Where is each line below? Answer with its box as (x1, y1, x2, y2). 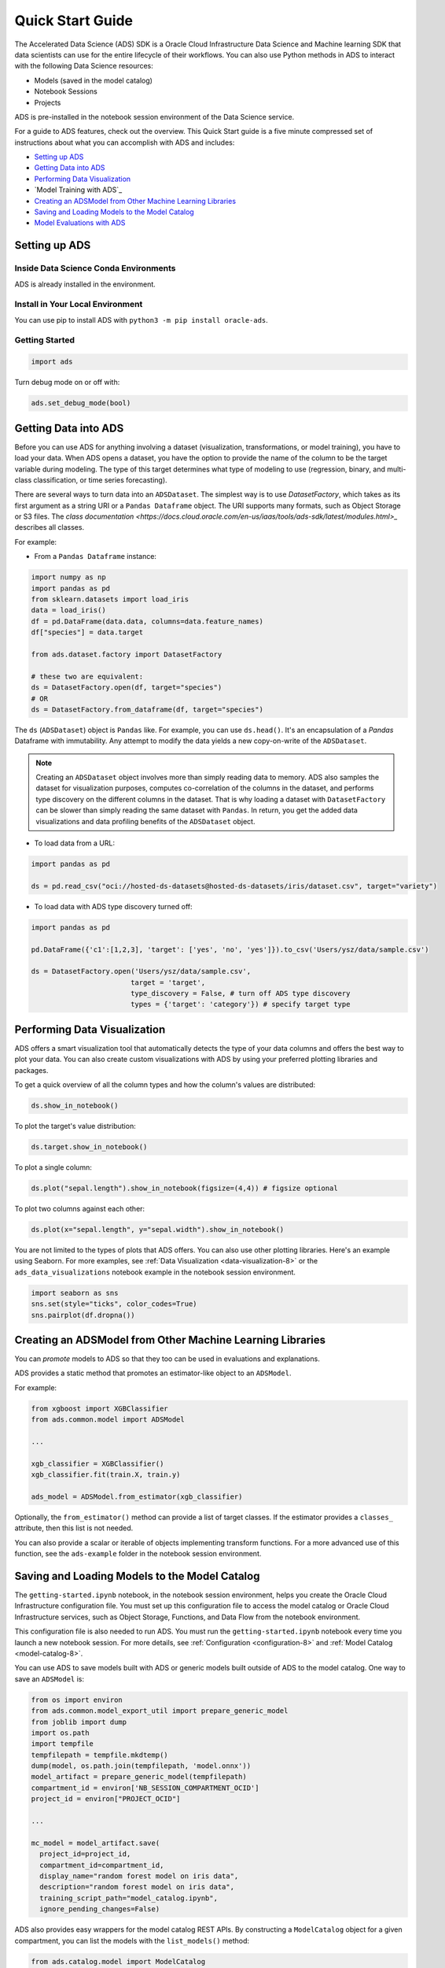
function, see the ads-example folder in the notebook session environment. (14, 1549, 262, 1559)
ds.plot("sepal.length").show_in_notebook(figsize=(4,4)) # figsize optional (31, 1184, 338, 1193)
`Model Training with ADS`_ (34, 185, 123, 194)
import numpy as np (31, 573, 106, 582)
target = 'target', (130, 978, 206, 987)
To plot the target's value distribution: (14, 1122, 137, 1131)
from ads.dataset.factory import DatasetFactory (31, 649, 222, 659)
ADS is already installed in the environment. (14, 279, 156, 289)
